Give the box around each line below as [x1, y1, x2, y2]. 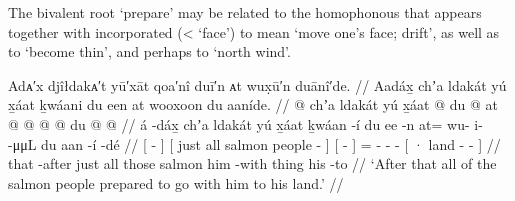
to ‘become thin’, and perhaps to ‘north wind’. [8, 41, 291, 62]
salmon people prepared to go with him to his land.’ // [8, 172, 344, 193]
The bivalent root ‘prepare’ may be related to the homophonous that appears [8, 2, 482, 22]
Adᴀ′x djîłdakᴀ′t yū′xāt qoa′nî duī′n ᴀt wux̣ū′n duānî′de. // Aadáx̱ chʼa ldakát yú [8, 74, 507, 95]
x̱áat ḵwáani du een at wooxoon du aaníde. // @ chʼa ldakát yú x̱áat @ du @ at [8, 94, 499, 115]
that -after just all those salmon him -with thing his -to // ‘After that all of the [8, 153, 497, 174]
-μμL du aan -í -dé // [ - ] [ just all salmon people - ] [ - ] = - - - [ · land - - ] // [8, 133, 501, 154]
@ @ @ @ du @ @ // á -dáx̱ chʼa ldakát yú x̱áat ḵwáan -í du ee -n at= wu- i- [8, 113, 483, 134]
